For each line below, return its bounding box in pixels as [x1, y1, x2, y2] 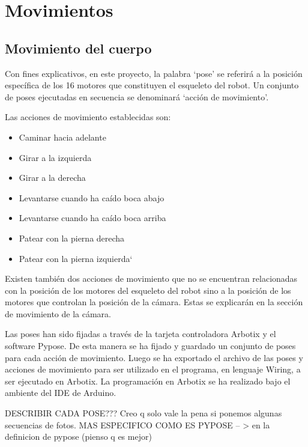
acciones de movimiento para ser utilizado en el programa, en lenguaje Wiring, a [5, 363, 301, 376]
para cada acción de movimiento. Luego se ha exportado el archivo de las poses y [5, 351, 303, 363]
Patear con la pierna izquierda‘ [19, 252, 133, 264]
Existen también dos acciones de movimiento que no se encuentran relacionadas [5, 272, 298, 285]
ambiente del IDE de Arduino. [5, 386, 116, 399]
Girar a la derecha [19, 171, 86, 184]
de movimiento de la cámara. [5, 307, 111, 320]
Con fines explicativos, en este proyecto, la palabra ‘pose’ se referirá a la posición [5, 67, 303, 79]
